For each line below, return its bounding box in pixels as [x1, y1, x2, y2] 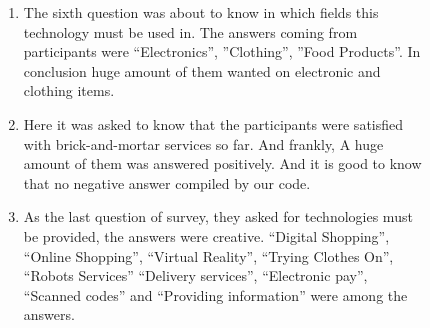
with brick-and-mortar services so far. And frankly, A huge [23, 133, 384, 154]
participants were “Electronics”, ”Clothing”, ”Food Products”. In [23, 41, 421, 62]
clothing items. [23, 80, 115, 101]
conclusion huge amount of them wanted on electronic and [23, 60, 381, 81]
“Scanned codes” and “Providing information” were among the [23, 284, 408, 305]
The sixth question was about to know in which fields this [23, 2, 379, 22]
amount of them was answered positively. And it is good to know [23, 153, 422, 174]
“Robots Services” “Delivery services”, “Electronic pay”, [23, 265, 368, 286]
